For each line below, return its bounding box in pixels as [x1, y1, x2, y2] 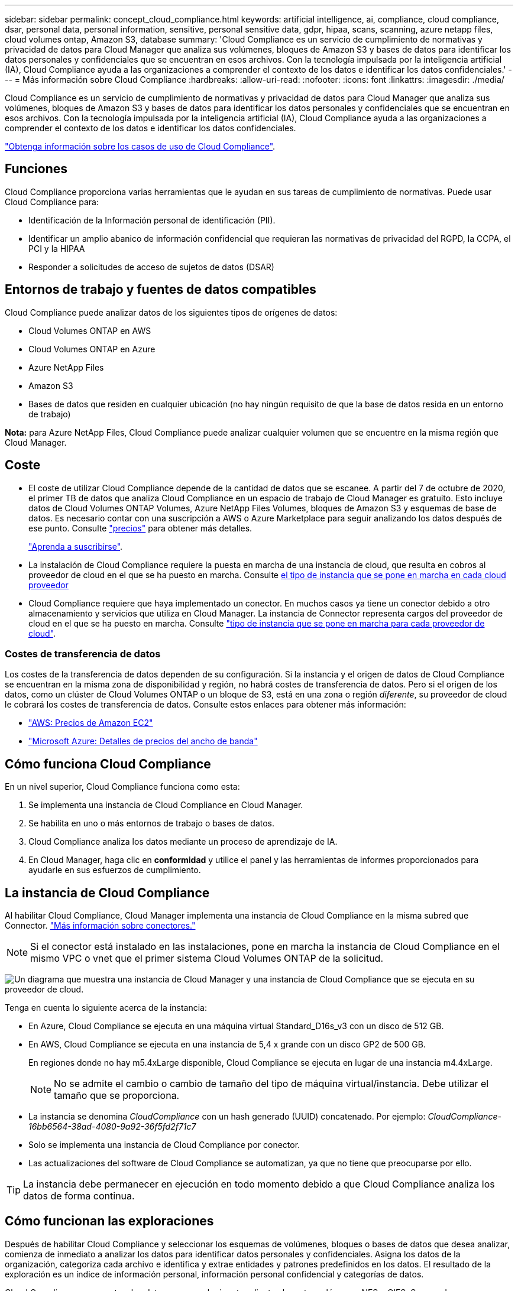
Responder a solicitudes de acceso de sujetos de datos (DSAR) [28, 261, 274, 272]
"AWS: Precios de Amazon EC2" [28, 718, 153, 728]
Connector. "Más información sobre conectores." [5, 920, 196, 930]
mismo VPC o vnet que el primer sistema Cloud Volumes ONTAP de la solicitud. [30, 952, 383, 964]
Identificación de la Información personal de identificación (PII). [28, 215, 276, 225]
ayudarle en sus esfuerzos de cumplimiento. [28, 865, 201, 875]
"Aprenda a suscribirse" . [28, 541, 123, 552]
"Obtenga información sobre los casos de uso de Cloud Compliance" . [5, 141, 276, 151]
